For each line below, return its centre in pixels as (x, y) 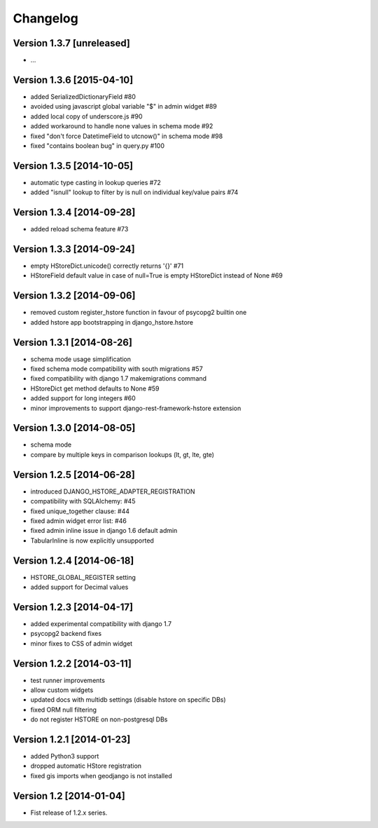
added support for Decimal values (79, 587)
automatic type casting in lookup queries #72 (96, 182)
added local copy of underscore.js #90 (86, 116)
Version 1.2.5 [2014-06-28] (74, 474)
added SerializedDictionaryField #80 (83, 96)
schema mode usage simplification (81, 359)
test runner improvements (68, 680)
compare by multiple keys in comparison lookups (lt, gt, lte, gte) (122, 454)
